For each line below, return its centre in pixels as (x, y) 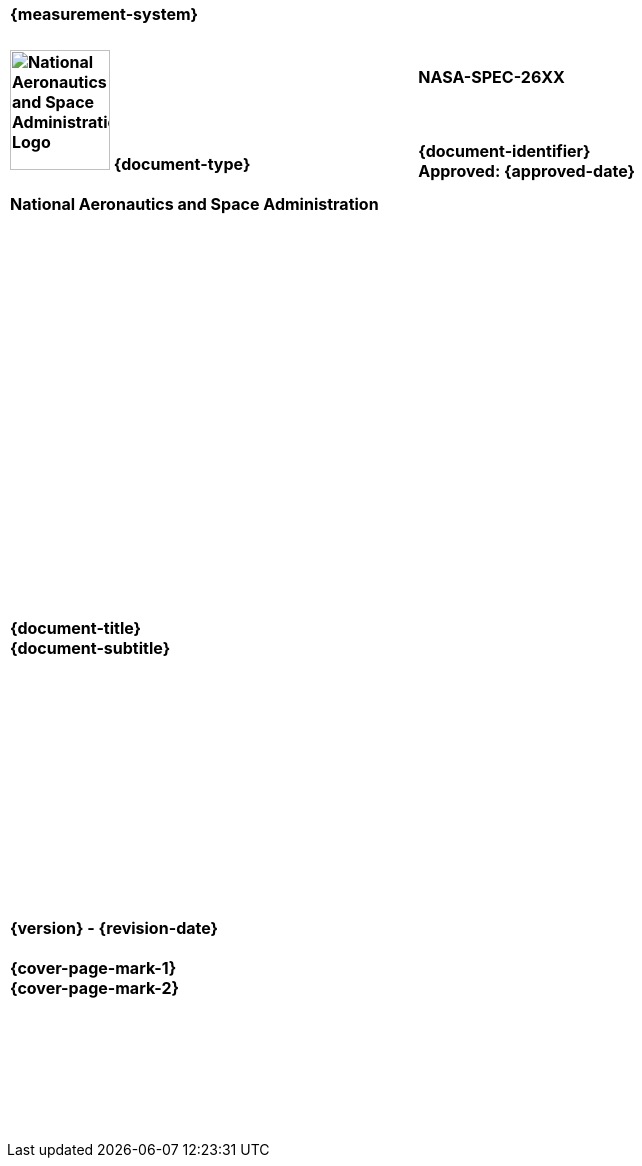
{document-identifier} (504, 151)
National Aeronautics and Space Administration (194, 204)
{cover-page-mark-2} (94, 988)
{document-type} (182, 164)
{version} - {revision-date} (114, 928)
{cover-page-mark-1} (93, 968)
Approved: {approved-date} (526, 171)
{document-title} (76, 628)
